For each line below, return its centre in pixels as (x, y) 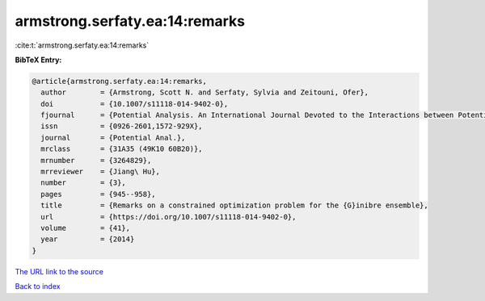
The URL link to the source (59, 271)
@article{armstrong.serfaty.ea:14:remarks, (120, 81)
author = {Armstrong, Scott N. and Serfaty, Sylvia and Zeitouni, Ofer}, (205, 92)
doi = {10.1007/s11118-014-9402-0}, (135, 104)
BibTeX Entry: (38, 60)
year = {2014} (88, 239)
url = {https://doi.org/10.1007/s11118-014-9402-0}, (169, 217)
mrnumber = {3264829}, (96, 160)
